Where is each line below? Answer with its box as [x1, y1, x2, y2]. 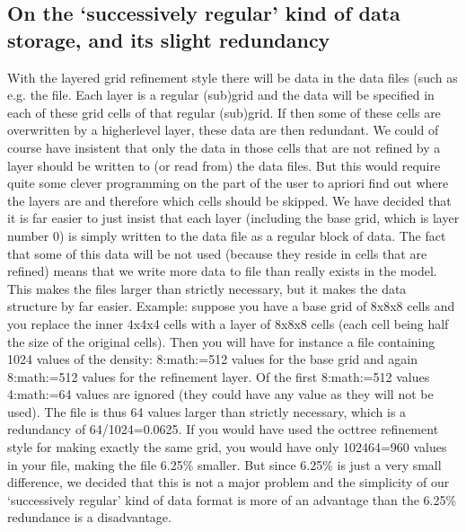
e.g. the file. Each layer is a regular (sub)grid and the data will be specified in [7, 85, 435, 104]
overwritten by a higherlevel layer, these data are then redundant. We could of [7, 120, 439, 139]
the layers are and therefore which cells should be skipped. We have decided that [7, 191, 452, 209]
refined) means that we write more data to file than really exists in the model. [7, 262, 437, 280]
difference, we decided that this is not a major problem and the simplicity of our [7, 473, 450, 492]
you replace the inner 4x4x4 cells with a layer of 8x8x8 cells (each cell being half [7, 314, 449, 332]
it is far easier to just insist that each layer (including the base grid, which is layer [7, 208, 460, 227]
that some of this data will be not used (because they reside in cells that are [7, 244, 427, 262]
